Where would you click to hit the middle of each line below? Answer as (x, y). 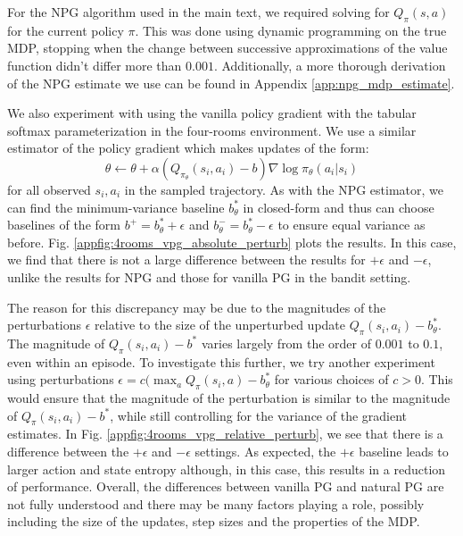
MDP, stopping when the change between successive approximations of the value (227, 48)
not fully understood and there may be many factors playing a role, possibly (216, 503)
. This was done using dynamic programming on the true (291, 30)
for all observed (49, 189)
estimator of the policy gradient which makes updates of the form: (188, 148)
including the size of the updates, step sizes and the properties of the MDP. (214, 521)
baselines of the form (64, 225)
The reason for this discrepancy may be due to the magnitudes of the (197, 307)
